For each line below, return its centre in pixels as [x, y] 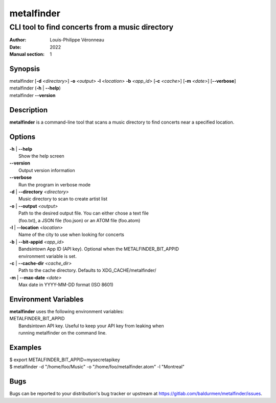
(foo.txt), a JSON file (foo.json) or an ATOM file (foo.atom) [79, 220]
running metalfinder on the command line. [63, 333]
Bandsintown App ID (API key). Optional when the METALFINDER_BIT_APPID [99, 249]
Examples [26, 347]
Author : [18, 40]
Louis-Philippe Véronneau [77, 40]
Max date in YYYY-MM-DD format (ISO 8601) [66, 285]
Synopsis [25, 69]
